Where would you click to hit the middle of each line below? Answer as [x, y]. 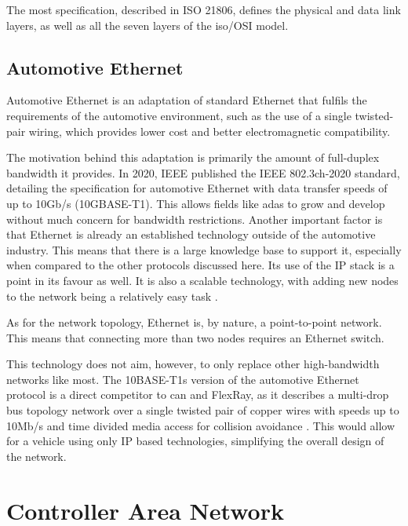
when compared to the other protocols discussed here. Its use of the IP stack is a [200, 265]
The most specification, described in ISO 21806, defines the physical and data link [204, 9]
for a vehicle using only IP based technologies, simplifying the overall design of [195, 441]
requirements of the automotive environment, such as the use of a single [179, 115]
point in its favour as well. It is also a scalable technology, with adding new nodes [202, 280]
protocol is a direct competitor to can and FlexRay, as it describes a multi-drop [198, 394]
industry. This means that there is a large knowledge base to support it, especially [204, 249]
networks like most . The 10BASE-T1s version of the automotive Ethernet [183, 379]
